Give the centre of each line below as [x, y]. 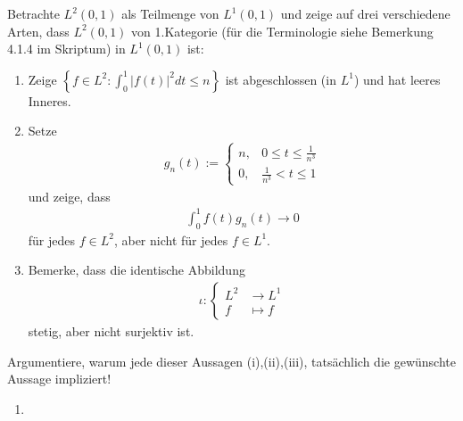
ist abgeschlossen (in [281, 79]
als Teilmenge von [170, 13]
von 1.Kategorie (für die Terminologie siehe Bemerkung [282, 31]
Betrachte [33, 13]
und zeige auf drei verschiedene [365, 13]
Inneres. [50, 100]
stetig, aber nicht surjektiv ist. [111, 331]
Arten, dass [38, 31]
